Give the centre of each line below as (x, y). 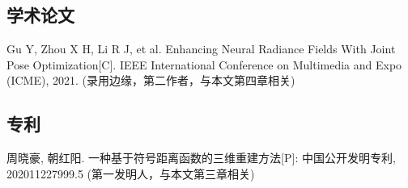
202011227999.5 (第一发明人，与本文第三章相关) (131, 173)
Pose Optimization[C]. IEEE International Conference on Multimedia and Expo (204, 64)
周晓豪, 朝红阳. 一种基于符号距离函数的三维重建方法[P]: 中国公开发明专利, (201, 158)
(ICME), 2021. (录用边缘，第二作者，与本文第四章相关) (151, 80)
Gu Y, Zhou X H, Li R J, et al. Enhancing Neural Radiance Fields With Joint (201, 49)
